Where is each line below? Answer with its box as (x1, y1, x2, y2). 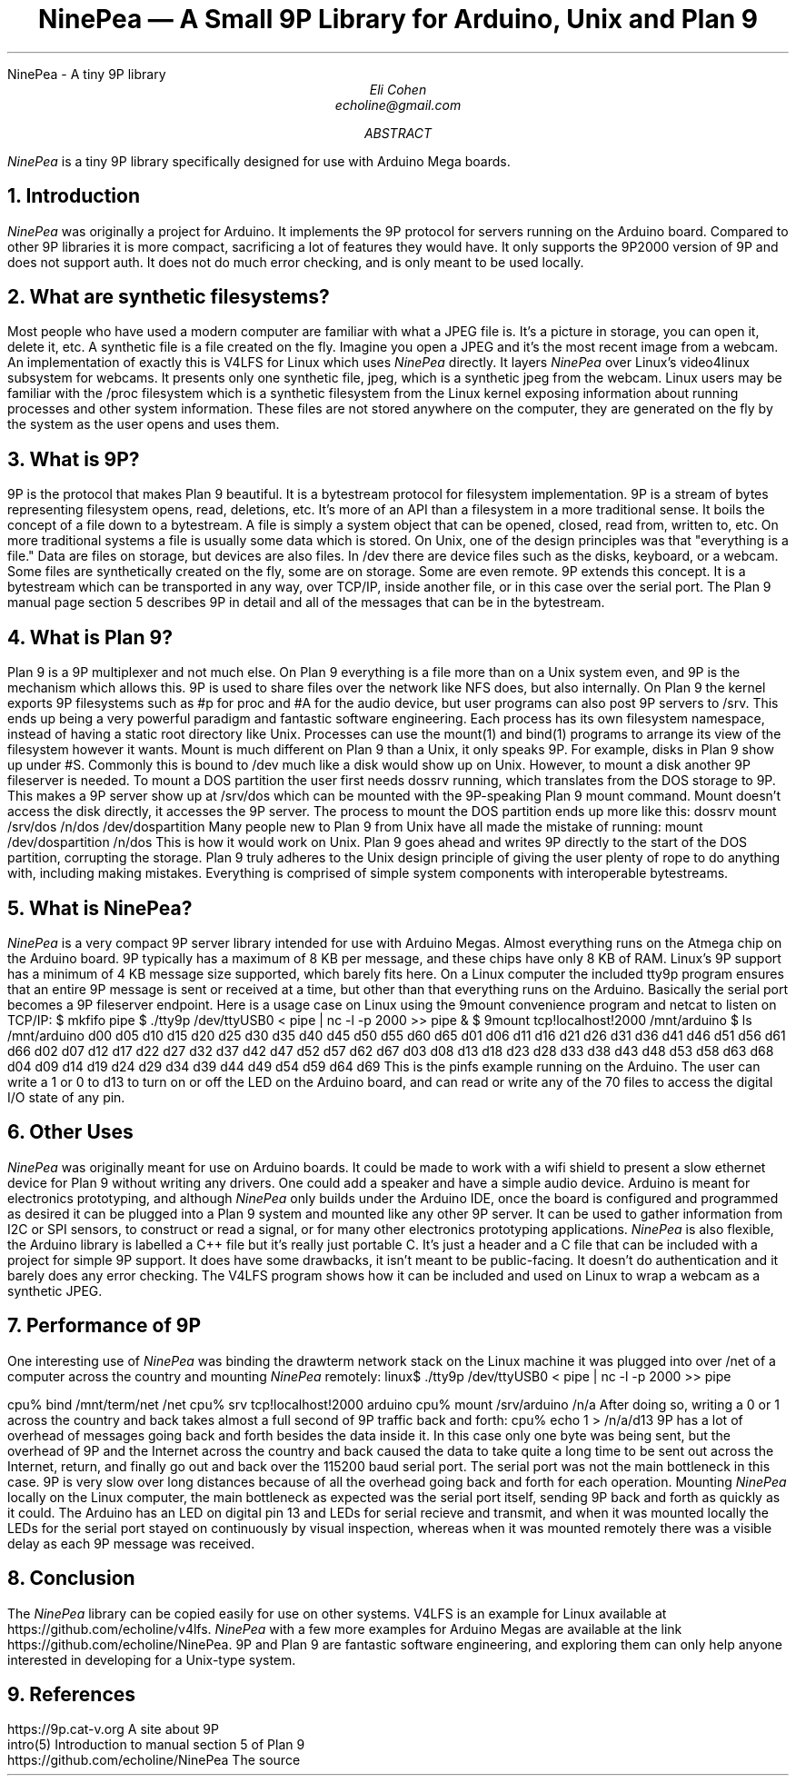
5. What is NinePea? (7, 896, 193, 920)
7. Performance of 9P (7, 1314, 202, 1338)
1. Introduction (7, 184, 140, 208)
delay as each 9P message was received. (7, 1535, 255, 1551)
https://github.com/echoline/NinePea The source (7, 1752, 301, 1768)
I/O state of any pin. (7, 1089, 125, 1105)
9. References (7, 1682, 136, 1706)
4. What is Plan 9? (7, 625, 173, 649)
